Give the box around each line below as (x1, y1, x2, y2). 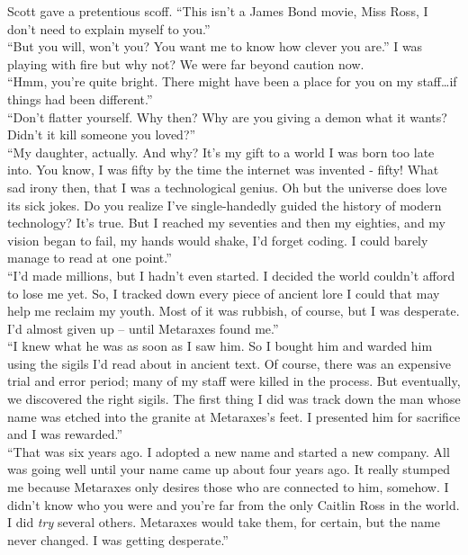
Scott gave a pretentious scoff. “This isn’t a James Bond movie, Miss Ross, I (7, 2, 428, 20)
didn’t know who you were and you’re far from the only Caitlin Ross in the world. (7, 495, 460, 514)
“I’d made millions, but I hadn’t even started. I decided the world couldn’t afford (7, 265, 455, 284)
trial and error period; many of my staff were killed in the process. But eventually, (7, 371, 461, 390)
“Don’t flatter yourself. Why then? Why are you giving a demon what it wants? (7, 107, 447, 126)
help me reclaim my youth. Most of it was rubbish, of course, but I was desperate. (7, 301, 460, 320)
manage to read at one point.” (7, 248, 172, 267)
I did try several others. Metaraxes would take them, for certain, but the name (7, 513, 440, 532)
